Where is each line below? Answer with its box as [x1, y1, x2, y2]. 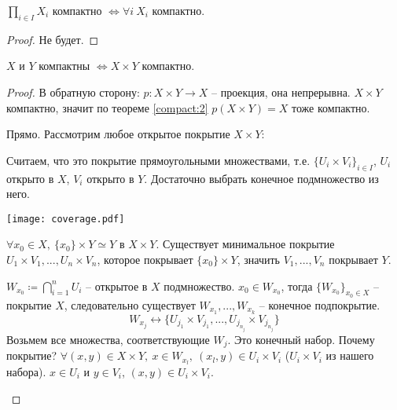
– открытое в [86, 277, 148, 294]
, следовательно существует [64, 296, 196, 313]
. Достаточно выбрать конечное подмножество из [144, 170, 379, 186]
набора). [6, 363, 46, 379]
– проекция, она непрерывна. [211, 83, 351, 100]
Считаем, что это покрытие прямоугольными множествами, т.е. [6, 152, 311, 168]
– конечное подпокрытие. [259, 296, 380, 313]
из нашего [325, 347, 374, 364]
